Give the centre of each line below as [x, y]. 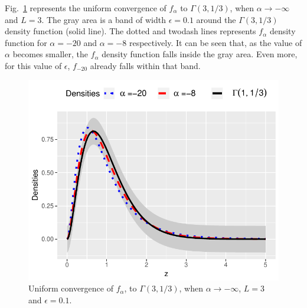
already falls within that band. [145, 65]
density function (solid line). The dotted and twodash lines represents [130, 31]
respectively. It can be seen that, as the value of [215, 42]
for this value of [33, 65]
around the [216, 19]
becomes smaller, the [50, 54]
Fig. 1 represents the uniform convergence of [86, 8]
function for [26, 42]
